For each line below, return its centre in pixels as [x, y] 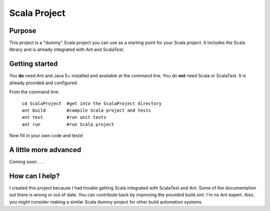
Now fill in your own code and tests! [46, 136]
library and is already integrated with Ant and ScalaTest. [67, 49]
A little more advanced [45, 150]
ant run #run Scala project [68, 124]
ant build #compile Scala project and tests [86, 110]
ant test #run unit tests [64, 117]
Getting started [33, 64]
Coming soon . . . [27, 162]
